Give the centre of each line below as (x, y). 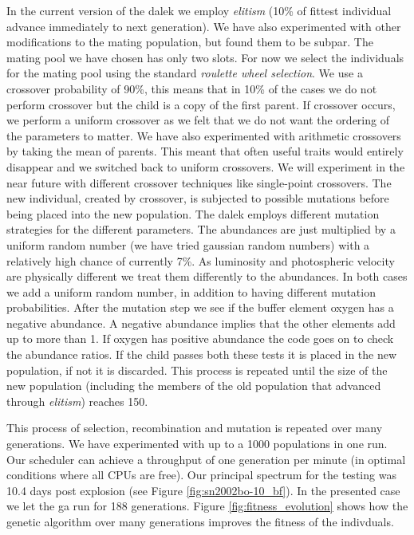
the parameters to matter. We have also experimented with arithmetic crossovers (204, 135)
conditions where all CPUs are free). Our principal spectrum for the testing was (201, 475)
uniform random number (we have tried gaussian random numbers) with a (188, 244)
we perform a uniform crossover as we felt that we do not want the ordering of (198, 120)
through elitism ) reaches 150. (77, 401)
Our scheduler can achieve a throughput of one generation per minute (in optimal (206, 459)
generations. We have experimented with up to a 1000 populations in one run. (197, 444)
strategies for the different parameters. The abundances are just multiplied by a (201, 229)
